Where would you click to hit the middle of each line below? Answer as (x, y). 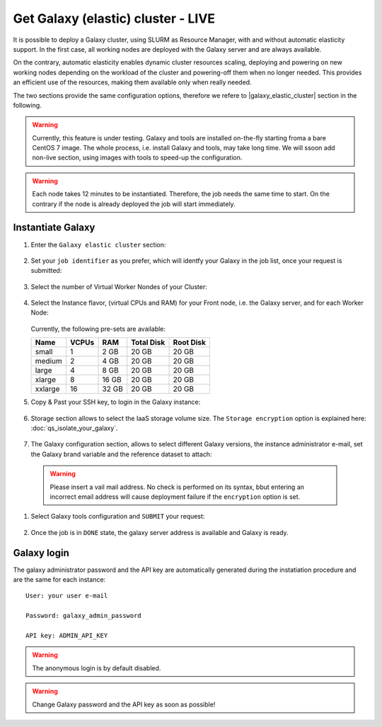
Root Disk (190, 342)
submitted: (46, 271)
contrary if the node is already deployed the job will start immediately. (134, 204)
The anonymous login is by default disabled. (97, 668)
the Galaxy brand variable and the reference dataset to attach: (121, 454)
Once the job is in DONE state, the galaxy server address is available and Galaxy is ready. (160, 532)
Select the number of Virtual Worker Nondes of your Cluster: (119, 286)
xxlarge (47, 389)
